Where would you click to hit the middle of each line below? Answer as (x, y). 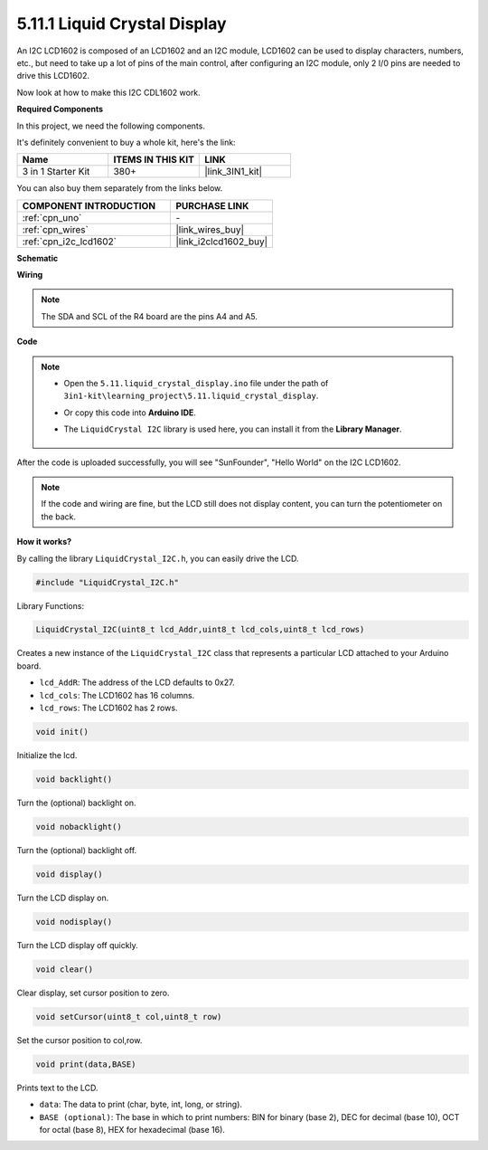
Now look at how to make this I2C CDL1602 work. (108, 92)
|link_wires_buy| (210, 229)
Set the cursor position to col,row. (80, 1040)
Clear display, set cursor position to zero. (94, 993)
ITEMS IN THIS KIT (154, 160)
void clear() (65, 969)
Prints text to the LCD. (57, 1088)
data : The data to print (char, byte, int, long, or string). (141, 1105)
